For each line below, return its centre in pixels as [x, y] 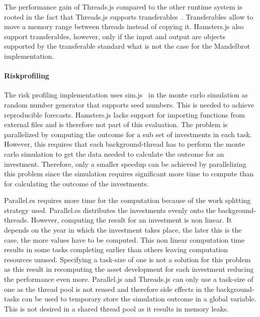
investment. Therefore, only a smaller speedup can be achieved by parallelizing [125, 164]
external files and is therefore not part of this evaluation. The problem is [116, 124]
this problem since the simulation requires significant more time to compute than [129, 174]
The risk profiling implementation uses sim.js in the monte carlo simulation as [126, 95]
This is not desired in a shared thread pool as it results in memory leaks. [116, 308]
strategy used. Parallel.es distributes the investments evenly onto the [110, 210]
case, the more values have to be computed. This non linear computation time [124, 239]
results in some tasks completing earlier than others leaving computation [116, 249]
